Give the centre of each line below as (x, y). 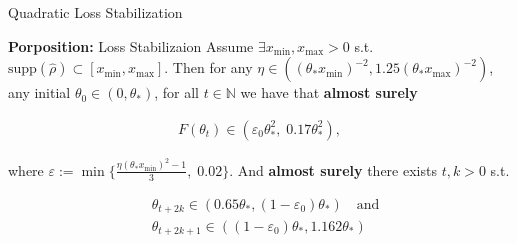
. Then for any (208, 67)
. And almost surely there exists (333, 169)
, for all (177, 92)
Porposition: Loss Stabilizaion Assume (131, 45)
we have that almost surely (329, 92)
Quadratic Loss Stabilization (95, 12)
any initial (39, 92)
